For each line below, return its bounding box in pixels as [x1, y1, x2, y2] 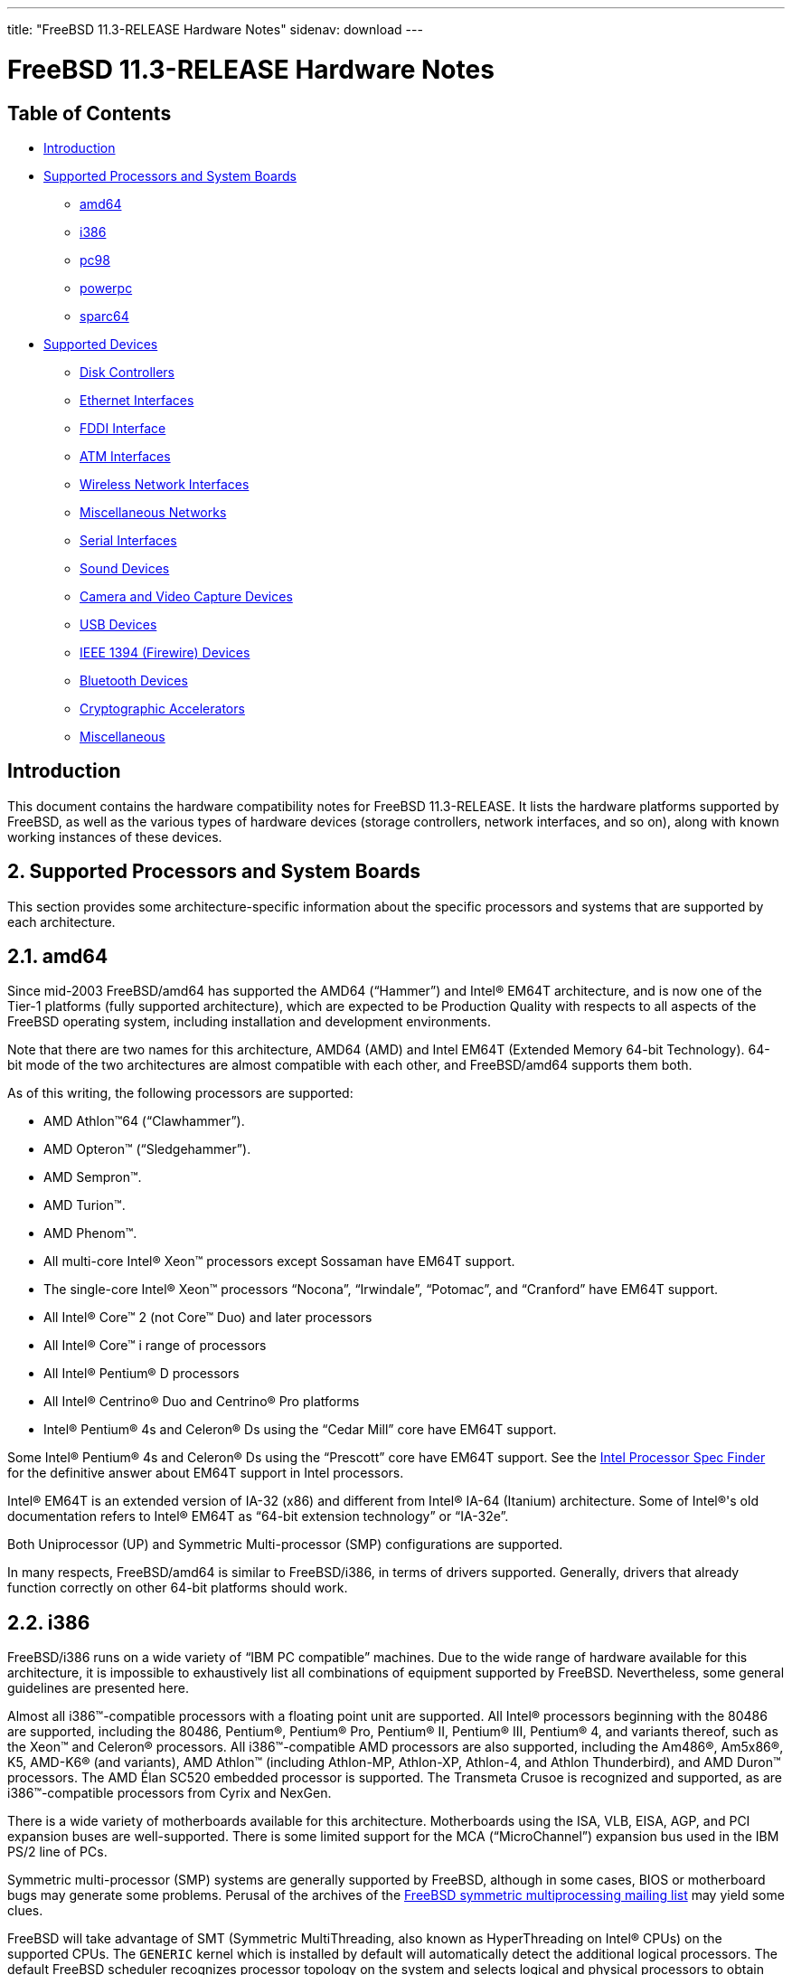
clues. [7, 1903, 43, 1919]
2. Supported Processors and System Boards [7, 860, 420, 884]
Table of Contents [7, 101, 172, 125]
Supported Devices [43, 335, 158, 352]
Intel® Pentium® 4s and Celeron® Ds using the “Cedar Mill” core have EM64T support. [43, 1422, 557, 1438]
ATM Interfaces [80, 448, 171, 464]
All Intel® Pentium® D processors [43, 1365, 240, 1382]
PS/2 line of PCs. [7, 1844, 108, 1860]
